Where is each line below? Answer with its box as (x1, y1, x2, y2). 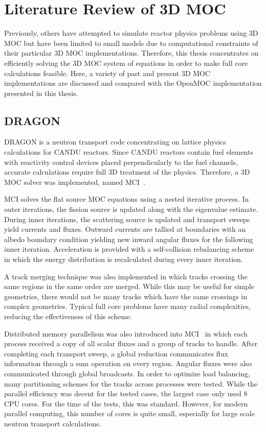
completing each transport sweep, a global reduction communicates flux (4, 348, 228, 358)
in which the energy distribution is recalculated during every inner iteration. (4, 254, 243, 265)
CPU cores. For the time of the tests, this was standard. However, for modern (4, 398, 248, 409)
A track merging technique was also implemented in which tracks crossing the (4, 271, 248, 281)
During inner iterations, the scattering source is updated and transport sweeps (4, 213, 250, 224)
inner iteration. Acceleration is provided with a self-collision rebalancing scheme (4, 244, 254, 254)
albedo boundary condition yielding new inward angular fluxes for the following (4, 233, 253, 244)
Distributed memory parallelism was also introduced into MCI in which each (4, 328, 248, 339)
